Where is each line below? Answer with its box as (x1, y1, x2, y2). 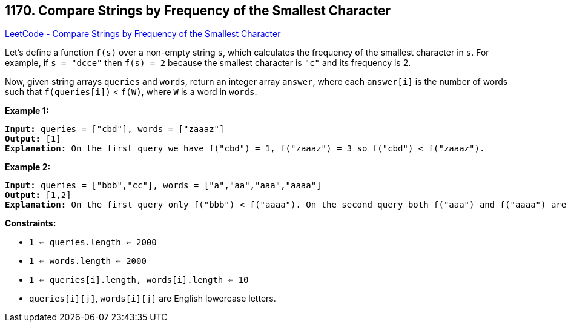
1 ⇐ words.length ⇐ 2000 (29, 256, 147, 266)
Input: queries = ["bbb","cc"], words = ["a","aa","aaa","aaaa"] (5, 180, 322, 191)
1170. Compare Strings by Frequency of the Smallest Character (5, 3, 391, 18)
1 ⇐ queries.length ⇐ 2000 (29, 237, 157, 248)
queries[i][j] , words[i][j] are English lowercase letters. (29, 293, 276, 304)
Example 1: (5, 105, 49, 116)
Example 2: (5, 162, 51, 173)
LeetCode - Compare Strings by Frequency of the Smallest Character (5, 28, 281, 39)
